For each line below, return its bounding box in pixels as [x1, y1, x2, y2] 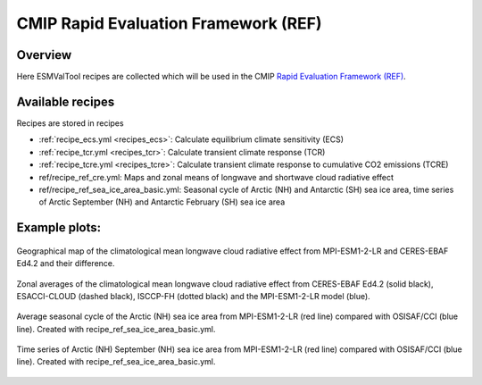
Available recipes [16, 94, 115, 109]
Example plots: [16, 220, 102, 236]
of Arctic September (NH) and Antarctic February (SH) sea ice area [38, 197, 286, 207]
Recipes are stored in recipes [16, 117, 124, 129]
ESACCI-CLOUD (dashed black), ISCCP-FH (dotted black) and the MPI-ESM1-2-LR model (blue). [16, 290, 370, 301]
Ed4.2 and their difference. [16, 258, 115, 269]
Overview [16, 47, 72, 63]
